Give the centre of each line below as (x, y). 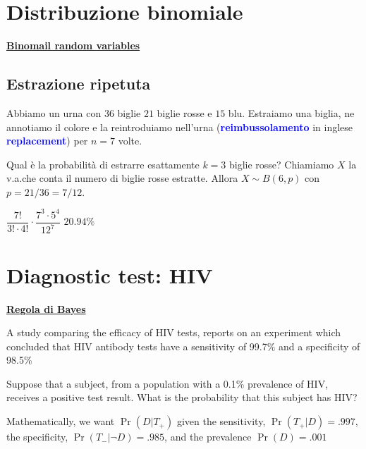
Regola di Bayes (46, 308)
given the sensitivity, (221, 421)
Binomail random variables (73, 45)
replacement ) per (47, 141)
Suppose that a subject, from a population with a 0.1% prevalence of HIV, (167, 383)
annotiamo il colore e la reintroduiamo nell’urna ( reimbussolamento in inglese (180, 127)
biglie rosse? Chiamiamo (281, 164)
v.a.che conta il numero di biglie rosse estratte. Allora (122, 178)
